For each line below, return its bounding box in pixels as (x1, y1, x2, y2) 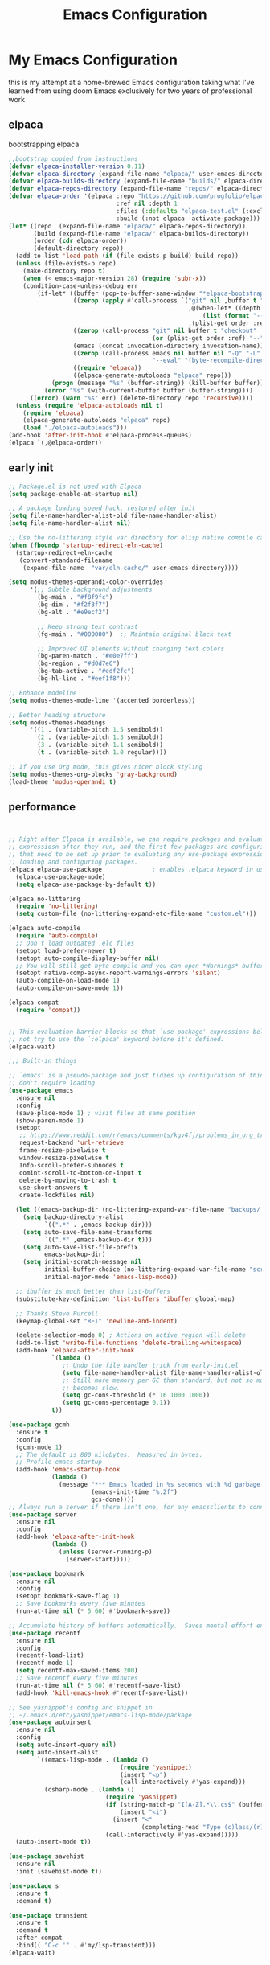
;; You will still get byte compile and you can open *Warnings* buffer (15, 962, 264, 970)
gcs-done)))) (91, 1495, 135, 1503)
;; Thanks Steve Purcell (15, 1309, 99, 1318)
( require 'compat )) (15, 1006, 81, 1014)
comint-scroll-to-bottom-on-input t (18, 1168, 142, 1177)
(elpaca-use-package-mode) (15, 872, 106, 881)
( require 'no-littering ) (15, 902, 99, 910)
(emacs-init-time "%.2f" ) (91, 1487, 178, 1496)
